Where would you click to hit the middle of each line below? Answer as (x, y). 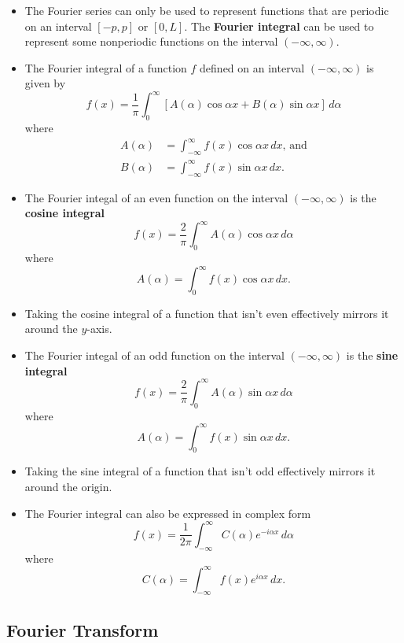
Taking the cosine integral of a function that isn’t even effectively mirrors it (207, 313)
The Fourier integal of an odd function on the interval (154, 355)
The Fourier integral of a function (106, 67)
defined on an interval (252, 67)
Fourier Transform (83, 629)
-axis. (99, 329)
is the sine (372, 355)
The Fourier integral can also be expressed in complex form (168, 513)
